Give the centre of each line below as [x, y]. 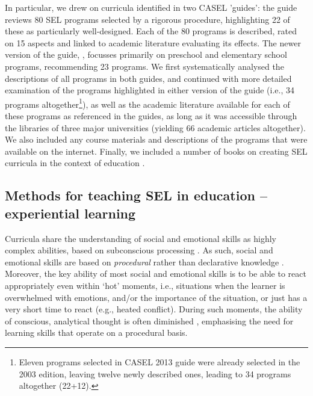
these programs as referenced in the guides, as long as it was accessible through [151, 116]
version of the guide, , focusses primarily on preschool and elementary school [146, 54]
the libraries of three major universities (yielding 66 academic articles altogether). [155, 127]
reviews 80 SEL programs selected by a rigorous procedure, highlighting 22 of [147, 19]
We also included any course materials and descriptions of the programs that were [156, 139]
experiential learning [70, 213]
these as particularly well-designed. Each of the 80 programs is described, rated [151, 31]
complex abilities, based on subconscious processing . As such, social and [139, 250]
